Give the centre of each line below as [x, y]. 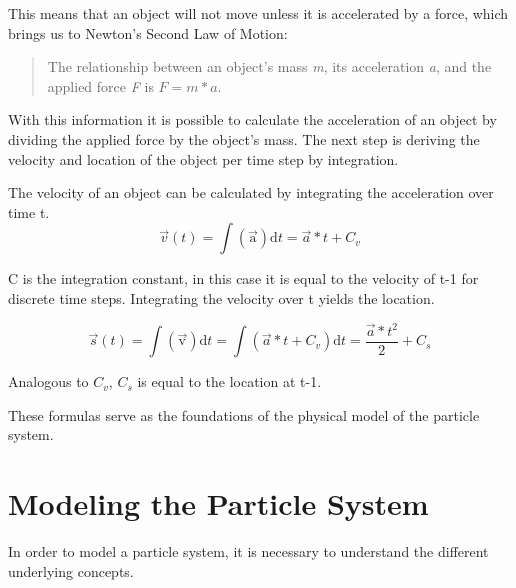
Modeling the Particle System [218, 503]
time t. [29, 211]
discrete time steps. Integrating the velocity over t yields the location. [221, 297]
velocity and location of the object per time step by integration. [203, 158]
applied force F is [100, 85]
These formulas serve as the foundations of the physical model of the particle [244, 414]
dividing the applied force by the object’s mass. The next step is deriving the [244, 138]
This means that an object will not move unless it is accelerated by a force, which [258, 13]
